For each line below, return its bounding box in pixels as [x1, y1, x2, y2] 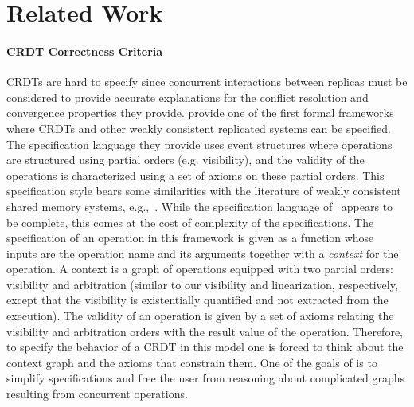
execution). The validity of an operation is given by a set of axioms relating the [6, 307, 394, 324]
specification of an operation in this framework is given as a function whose [6, 229, 374, 246]
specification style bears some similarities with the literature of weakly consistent [6, 182, 401, 199]
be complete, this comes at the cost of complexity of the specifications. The [6, 213, 374, 230]
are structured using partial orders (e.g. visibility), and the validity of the [6, 151, 365, 168]
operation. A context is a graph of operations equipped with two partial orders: [6, 260, 393, 277]
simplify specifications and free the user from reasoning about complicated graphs [6, 370, 405, 386]
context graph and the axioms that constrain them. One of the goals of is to [6, 354, 377, 370]
